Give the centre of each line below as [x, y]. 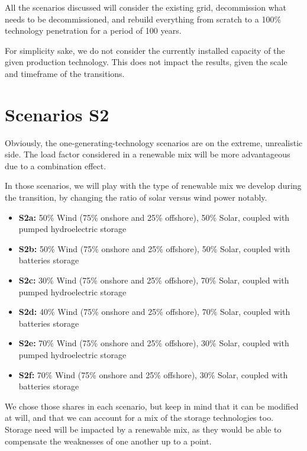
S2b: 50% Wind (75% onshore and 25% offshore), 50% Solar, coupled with [154, 248]
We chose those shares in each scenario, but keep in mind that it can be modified [152, 406]
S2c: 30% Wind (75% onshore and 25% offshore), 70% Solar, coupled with [154, 280]
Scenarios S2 [57, 114]
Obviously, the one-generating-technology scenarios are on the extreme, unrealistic [154, 142]
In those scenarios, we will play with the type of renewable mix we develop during [153, 186]
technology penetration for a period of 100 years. [93, 30]
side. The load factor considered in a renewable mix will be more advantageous [148, 154]
